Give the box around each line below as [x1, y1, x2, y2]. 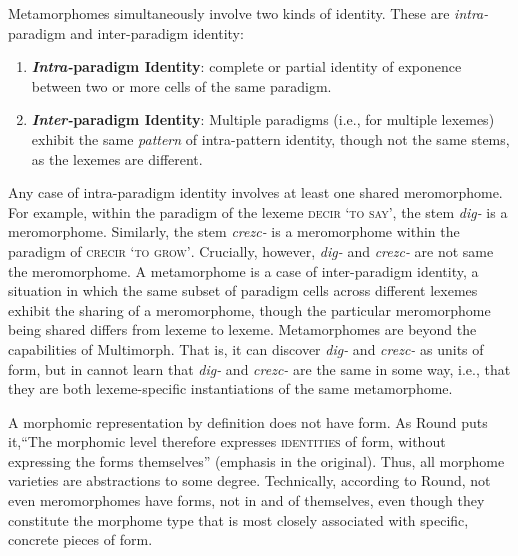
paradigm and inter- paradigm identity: [8, 22, 244, 43]
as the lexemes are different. [31, 148, 203, 169]
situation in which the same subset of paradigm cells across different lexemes [8, 280, 478, 301]
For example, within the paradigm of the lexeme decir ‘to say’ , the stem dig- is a [8, 201, 508, 222]
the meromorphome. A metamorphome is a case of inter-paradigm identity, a [8, 260, 479, 281]
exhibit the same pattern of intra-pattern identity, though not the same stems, [31, 128, 510, 149]
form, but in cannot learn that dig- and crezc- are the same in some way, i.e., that [8, 358, 511, 379]
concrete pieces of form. [8, 529, 153, 550]
